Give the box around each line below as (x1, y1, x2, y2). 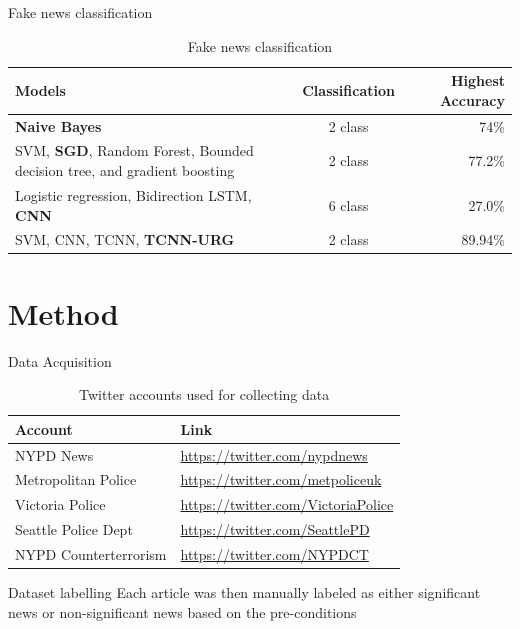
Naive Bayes (15, 115, 102, 136)
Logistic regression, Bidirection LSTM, (15, 184, 252, 205)
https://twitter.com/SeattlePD (180, 519, 370, 540)
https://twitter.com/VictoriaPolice (180, 494, 394, 515)
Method (8, 292, 119, 333)
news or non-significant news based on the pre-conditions (8, 601, 357, 622)
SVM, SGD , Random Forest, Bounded (15, 140, 254, 161)
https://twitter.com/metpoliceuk (180, 469, 382, 490)
